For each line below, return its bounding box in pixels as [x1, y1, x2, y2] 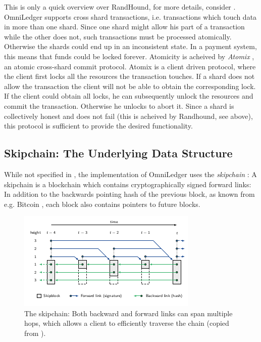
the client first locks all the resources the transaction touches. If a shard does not [4, 71, 255, 81]
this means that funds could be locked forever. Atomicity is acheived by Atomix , [4, 51, 254, 61]
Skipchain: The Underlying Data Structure [4, 145, 233, 161]
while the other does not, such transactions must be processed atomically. [4, 31, 232, 41]
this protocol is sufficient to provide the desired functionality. [4, 120, 193, 131]
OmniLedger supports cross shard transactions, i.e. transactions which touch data [4, 11, 257, 22]
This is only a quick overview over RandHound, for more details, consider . [4, 2, 236, 12]
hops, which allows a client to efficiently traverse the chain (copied [24, 318, 229, 328]
